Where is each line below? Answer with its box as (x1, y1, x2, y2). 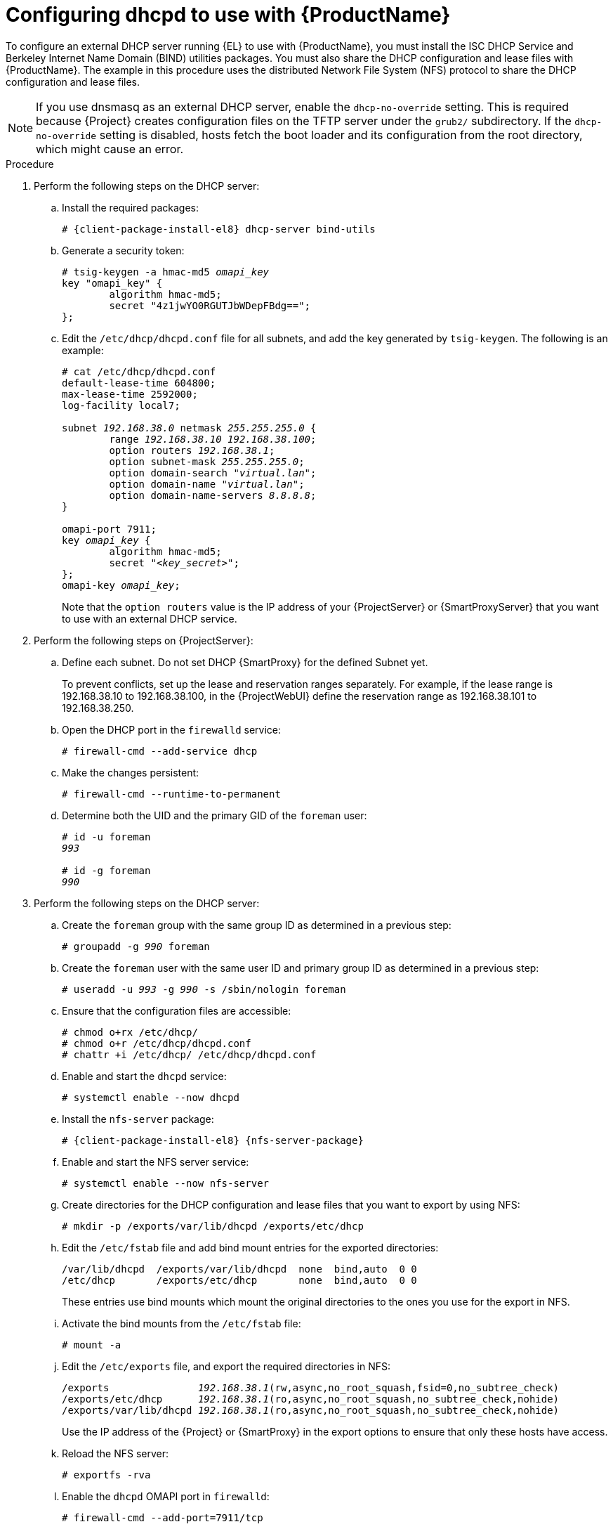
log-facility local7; (62, 399, 180, 411)
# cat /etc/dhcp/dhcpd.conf (62, 365, 216, 377)
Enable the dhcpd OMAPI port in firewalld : (62, 1490, 270, 1502)
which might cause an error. (36, 141, 184, 156)
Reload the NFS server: (62, 1447, 169, 1459)
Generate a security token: (62, 244, 185, 256)
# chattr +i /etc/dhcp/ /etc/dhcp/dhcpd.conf (62, 1048, 317, 1060)
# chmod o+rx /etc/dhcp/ (62, 1026, 198, 1038)
